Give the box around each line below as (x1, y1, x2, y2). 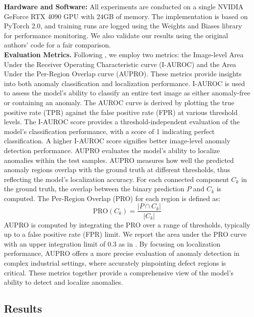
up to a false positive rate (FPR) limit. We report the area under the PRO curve (4, 229, 247, 239)
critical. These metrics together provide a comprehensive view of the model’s (4, 267, 234, 277)
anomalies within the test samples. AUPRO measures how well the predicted (4, 155, 234, 165)
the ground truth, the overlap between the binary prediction (4, 183, 185, 194)
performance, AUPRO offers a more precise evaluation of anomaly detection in (4, 248, 240, 258)
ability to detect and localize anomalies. (4, 277, 123, 287)
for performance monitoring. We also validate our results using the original (4, 30, 228, 40)
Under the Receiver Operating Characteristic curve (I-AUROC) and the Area (4, 59, 236, 69)
